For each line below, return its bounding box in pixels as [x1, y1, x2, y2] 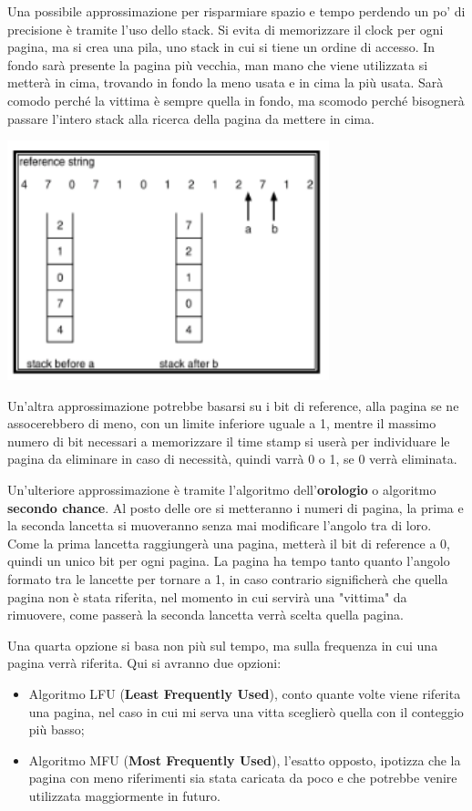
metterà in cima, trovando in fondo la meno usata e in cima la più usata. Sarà [7, 73, 444, 92]
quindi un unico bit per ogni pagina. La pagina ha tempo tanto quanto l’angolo [7, 551, 450, 570]
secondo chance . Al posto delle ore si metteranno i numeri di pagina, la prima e [7, 498, 464, 517]
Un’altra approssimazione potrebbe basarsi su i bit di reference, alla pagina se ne [7, 395, 459, 415]
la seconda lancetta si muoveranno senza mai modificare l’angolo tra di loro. [7, 516, 432, 535]
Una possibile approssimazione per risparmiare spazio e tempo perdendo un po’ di [7, 2, 466, 20]
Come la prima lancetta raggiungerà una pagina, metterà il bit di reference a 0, [7, 533, 450, 552]
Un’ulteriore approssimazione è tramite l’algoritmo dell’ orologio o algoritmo [7, 479, 436, 498]
